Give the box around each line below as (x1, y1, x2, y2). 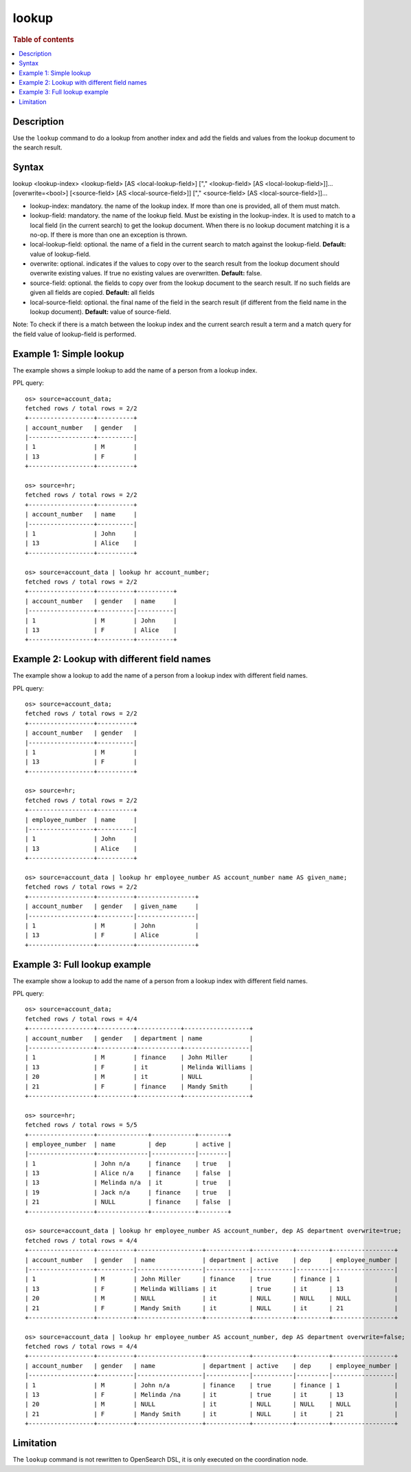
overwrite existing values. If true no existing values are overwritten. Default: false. (30, 269, 263, 277)
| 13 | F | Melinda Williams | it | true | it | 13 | (25, 1285, 399, 1292)
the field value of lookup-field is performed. (12, 330, 137, 338)
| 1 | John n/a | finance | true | (25, 1159, 232, 1167)
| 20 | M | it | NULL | (25, 1073, 254, 1081)
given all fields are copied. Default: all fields (30, 288, 155, 297)
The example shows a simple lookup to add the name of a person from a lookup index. (12, 366, 258, 375)
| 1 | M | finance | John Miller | (25, 1053, 254, 1062)
